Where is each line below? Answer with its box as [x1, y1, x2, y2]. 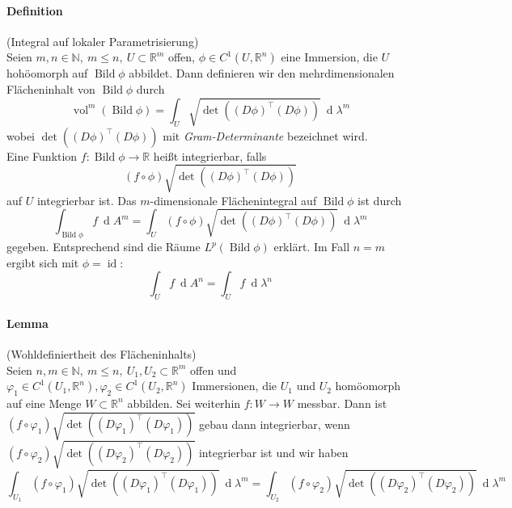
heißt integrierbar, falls [153, 147, 267, 164]
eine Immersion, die [281, 48, 378, 65]
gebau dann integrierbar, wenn [198, 415, 350, 432]
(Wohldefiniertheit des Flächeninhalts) [6, 346, 197, 362]
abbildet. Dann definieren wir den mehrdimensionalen [129, 65, 395, 82]
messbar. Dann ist [297, 394, 387, 411]
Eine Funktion [6, 147, 78, 164]
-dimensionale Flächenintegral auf [150, 191, 317, 208]
